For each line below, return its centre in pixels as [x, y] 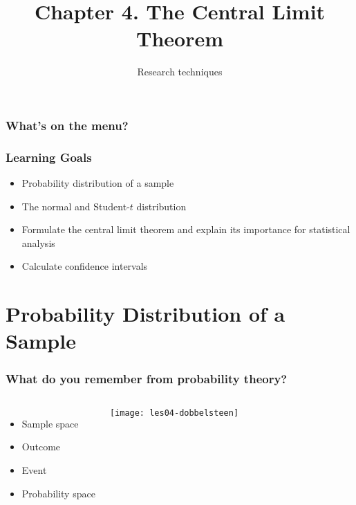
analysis [38, 242]
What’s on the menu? [67, 125]
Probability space [58, 493]
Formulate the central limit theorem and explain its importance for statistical [186, 229]
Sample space [50, 423]
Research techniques [180, 72]
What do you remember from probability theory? [147, 378]
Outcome [41, 447]
